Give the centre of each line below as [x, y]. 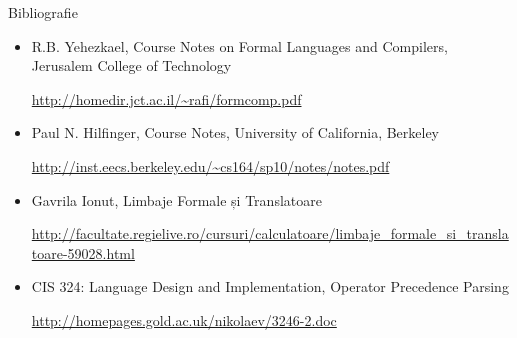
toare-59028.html [83, 252]
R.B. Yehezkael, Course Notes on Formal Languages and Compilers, [239, 45]
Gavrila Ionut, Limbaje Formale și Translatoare [176, 199]
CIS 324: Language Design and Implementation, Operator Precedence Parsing [270, 286]
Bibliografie [43, 12]
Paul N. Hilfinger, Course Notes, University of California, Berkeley [235, 132]
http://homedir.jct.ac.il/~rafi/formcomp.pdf [166, 98]
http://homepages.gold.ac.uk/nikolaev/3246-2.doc [184, 319]
